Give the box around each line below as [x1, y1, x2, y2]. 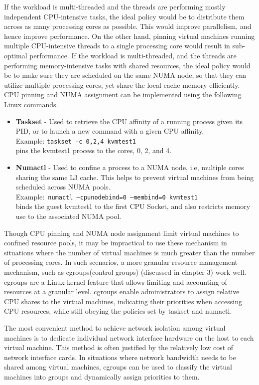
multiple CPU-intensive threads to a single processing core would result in [4, 40, 230, 51]
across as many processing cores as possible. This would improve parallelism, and [4, 21, 252, 31]
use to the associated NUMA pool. [15, 211, 122, 221]
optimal [4, 50, 27, 60]
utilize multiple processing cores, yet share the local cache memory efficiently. [4, 79, 240, 90]
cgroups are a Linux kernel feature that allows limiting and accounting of [4, 276, 227, 287]
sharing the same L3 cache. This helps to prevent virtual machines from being [15, 172, 254, 182]
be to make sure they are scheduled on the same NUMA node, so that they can [4, 70, 247, 80]
